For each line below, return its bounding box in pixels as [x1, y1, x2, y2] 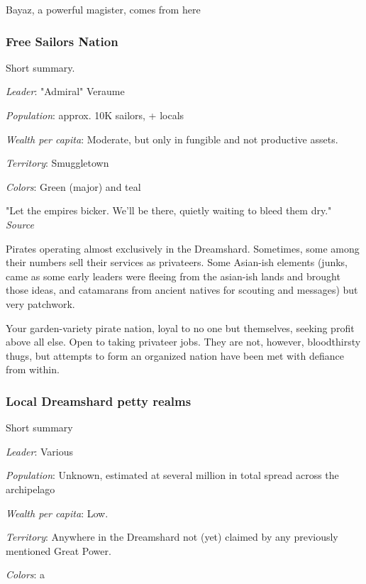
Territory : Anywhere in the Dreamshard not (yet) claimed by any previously [6, 529, 338, 544]
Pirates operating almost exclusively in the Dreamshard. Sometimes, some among [6, 241, 360, 255]
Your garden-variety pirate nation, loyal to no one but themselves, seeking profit [6, 320, 355, 335]
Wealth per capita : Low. [6, 505, 109, 520]
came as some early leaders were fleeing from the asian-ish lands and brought [6, 268, 340, 283]
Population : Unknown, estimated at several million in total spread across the [6, 468, 339, 483]
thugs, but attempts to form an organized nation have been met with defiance [6, 348, 345, 363]
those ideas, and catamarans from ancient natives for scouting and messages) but [6, 282, 358, 297]
